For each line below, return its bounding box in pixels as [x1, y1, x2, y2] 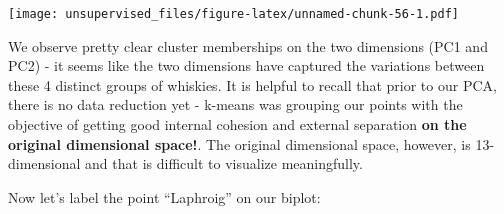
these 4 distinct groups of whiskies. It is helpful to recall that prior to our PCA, [8, 74, 497, 95]
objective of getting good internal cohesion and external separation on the [8, 114, 467, 135]
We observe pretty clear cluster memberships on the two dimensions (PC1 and [8, 35, 488, 56]
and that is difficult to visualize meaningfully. [85, 153, 363, 174]
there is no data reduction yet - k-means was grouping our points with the [8, 94, 463, 115]
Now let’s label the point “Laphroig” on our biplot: [8, 186, 321, 207]
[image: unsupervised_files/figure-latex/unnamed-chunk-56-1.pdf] [8, 7, 460, 21]
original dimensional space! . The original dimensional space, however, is [8, 133, 471, 154]
